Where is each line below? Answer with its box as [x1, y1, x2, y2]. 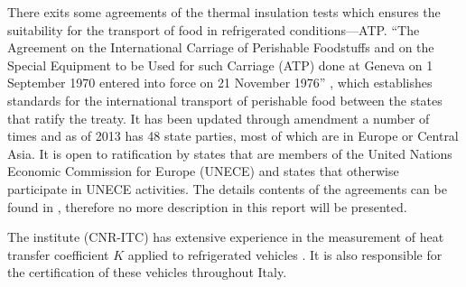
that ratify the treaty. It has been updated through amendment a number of [7, 108, 430, 127]
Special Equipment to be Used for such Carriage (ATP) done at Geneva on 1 [7, 55, 433, 74]
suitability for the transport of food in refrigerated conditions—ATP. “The [7, 20, 420, 39]
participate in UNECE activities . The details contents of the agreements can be [7, 179, 447, 198]
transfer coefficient [7, 245, 109, 264]
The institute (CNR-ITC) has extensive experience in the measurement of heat [7, 227, 444, 246]
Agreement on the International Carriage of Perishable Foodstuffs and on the [7, 38, 434, 57]
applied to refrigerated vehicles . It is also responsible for [127, 245, 443, 264]
